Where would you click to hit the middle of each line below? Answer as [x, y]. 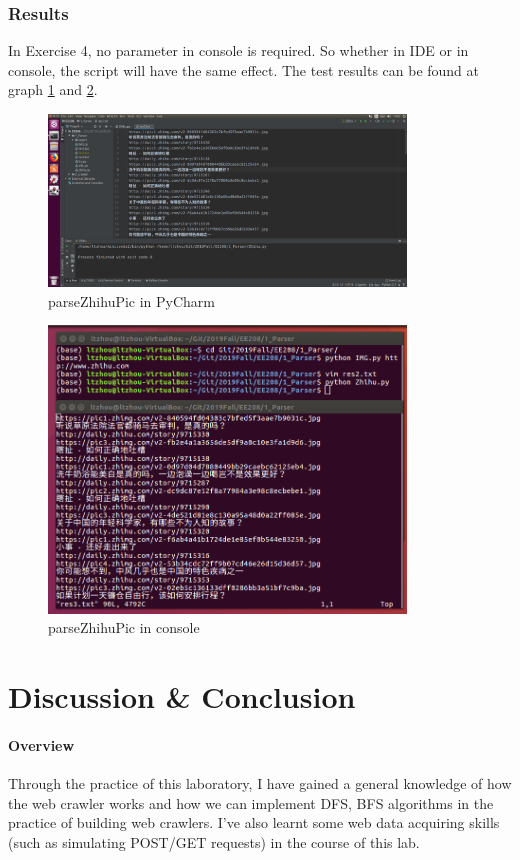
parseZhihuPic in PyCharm [132, 300]
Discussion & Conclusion [182, 696]
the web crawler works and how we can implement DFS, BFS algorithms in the [251, 802]
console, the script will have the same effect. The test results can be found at [244, 69]
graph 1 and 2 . [53, 89]
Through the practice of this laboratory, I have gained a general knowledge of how [260, 783]
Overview [41, 744]
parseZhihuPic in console [124, 627]
